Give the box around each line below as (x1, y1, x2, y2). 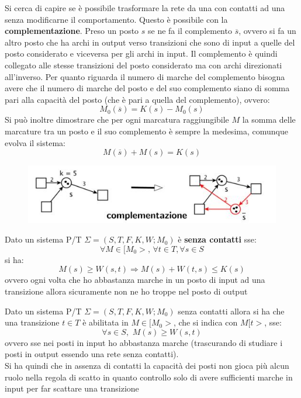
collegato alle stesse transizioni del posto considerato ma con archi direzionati (5, 58, 282, 71)
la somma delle (242, 113, 296, 126)
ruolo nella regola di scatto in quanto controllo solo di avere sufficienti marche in (5, 371, 293, 383)
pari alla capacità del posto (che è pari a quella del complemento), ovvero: (5, 93, 270, 105)
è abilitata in (82, 316, 129, 328)
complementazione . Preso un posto (5, 25, 139, 37)
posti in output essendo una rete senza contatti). (5, 348, 179, 360)
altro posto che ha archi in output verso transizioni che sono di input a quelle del (5, 36, 295, 48)
